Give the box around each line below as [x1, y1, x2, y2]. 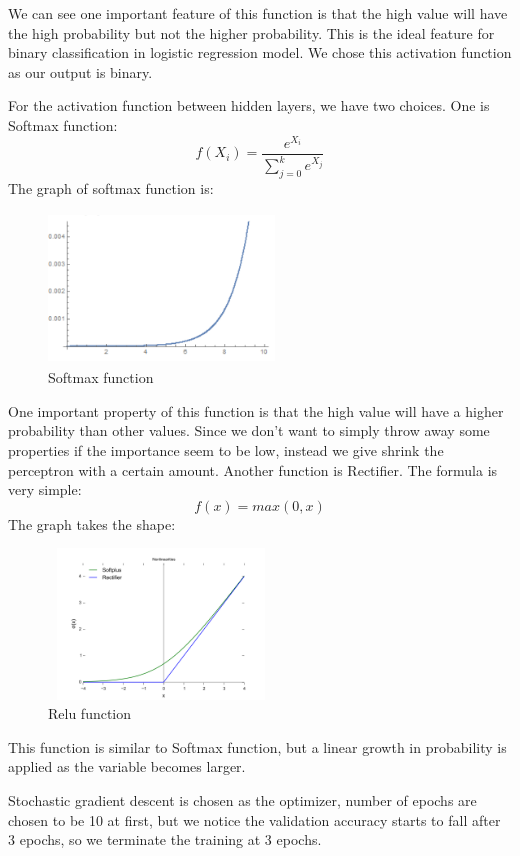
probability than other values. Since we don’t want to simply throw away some [8, 420, 490, 441]
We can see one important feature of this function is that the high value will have [8, 3, 508, 23]
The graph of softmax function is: [8, 177, 214, 198]
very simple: [8, 479, 82, 500]
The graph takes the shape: [8, 513, 176, 534]
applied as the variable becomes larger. [8, 756, 246, 777]
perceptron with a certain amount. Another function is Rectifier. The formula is [8, 459, 498, 480]
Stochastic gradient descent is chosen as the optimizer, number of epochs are [8, 789, 477, 810]
